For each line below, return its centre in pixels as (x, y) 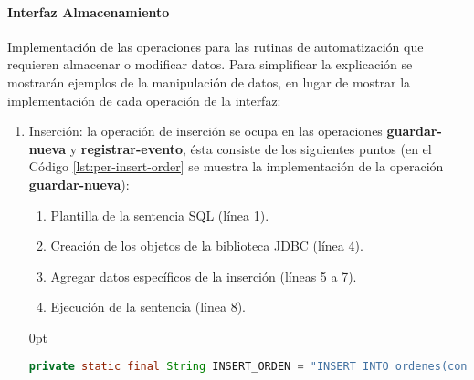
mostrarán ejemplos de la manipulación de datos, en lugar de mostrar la (209, 82)
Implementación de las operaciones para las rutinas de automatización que (216, 46)
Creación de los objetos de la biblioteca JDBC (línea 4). (207, 246)
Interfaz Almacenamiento (89, 11)
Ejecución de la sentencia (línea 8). (148, 307)
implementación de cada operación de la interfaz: (144, 100)
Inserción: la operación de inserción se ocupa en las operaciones (205, 131)
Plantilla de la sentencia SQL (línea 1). (160, 215)
